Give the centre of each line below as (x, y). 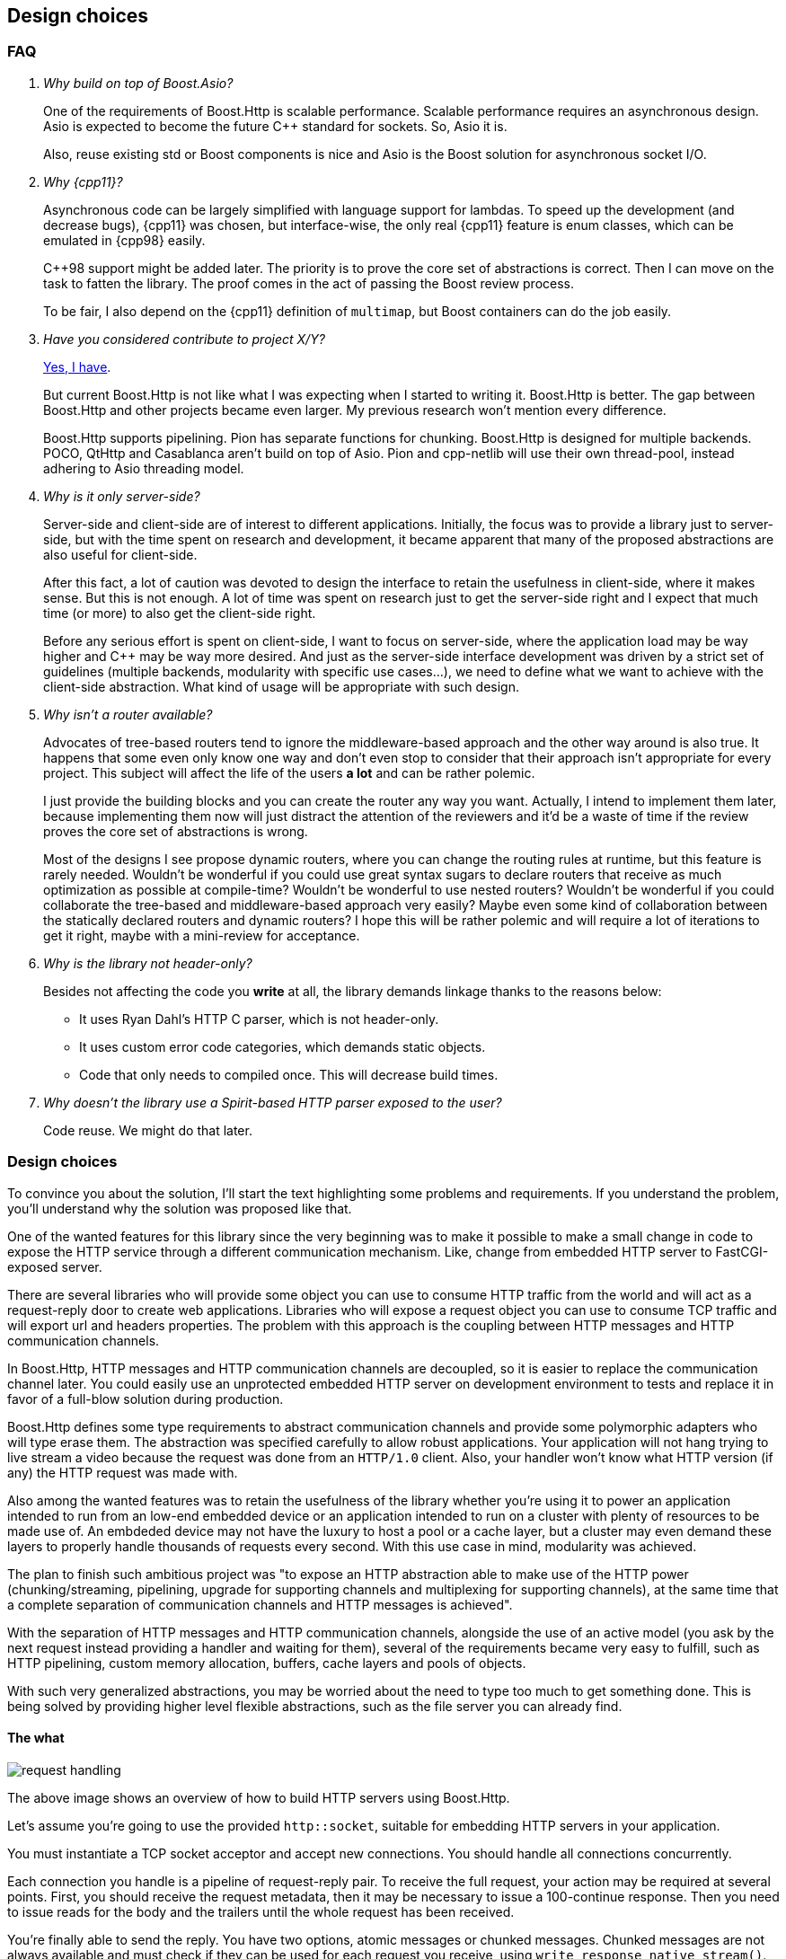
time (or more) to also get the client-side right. (180, 613)
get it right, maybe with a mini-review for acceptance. (202, 935)
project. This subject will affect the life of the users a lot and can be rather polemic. (289, 772)
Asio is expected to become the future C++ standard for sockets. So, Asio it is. (275, 126)
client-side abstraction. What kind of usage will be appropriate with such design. (281, 686)
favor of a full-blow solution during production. (146, 1399)
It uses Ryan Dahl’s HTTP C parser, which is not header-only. (259, 1019)
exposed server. (55, 1266)
